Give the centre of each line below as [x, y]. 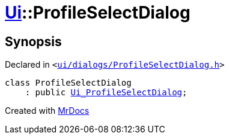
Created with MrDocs [47, 111]
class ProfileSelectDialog [68, 83]
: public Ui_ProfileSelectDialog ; [106, 93]
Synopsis [33, 41]
